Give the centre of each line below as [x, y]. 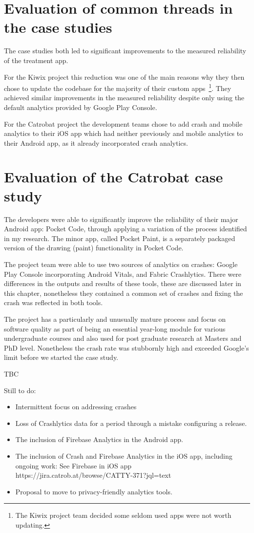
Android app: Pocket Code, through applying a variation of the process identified [126, 229]
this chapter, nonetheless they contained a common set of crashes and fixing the [124, 293]
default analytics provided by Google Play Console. [81, 107]
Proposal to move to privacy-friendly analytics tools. [94, 491]
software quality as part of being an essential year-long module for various [115, 328]
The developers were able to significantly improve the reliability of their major [121, 219]
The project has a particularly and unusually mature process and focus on [115, 319]
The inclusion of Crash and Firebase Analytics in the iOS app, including [124, 455]
